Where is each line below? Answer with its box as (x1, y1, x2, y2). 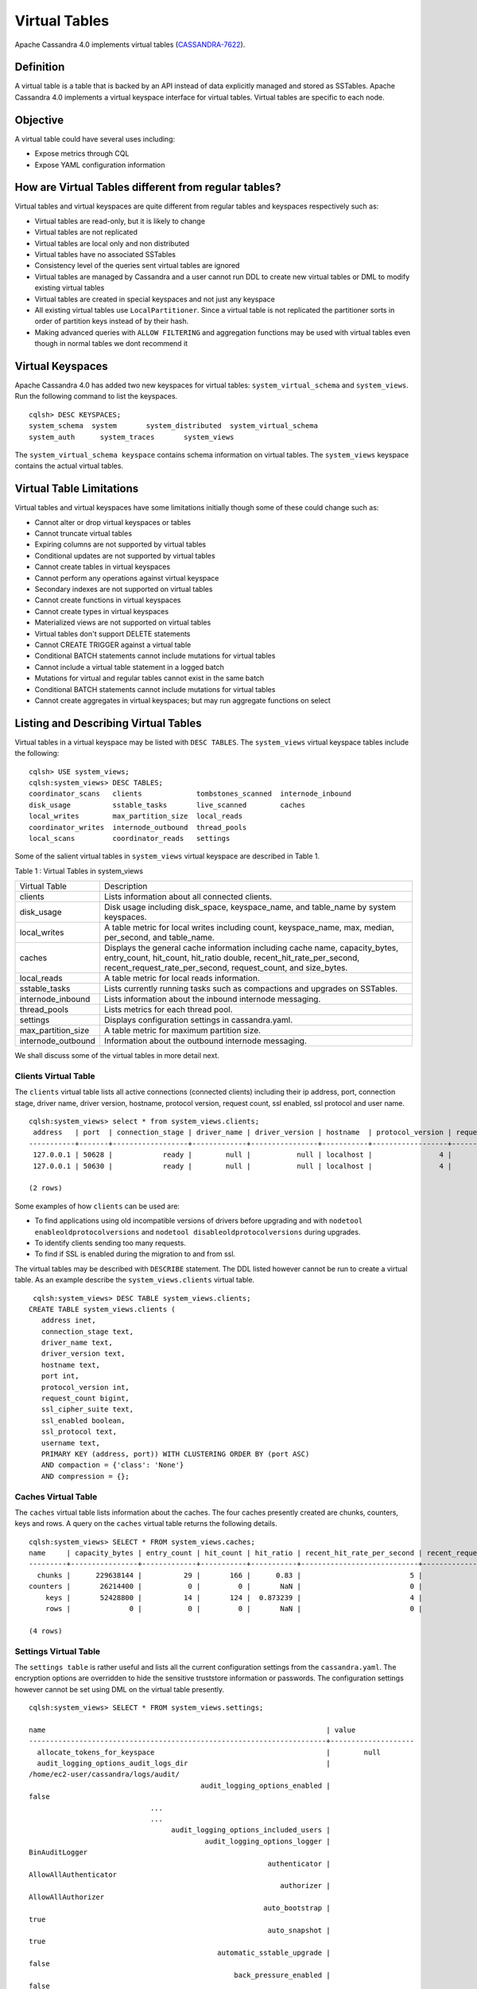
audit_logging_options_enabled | (200, 1781, 331, 1790)
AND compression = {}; (41, 1472, 130, 1481)
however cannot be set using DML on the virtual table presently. (14, 1684, 224, 1694)
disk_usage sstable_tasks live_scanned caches (29, 800, 306, 809)
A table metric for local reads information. (104, 973, 260, 984)
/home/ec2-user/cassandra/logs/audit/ (29, 1770, 180, 1779)
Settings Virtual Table (14, 1645, 101, 1656)
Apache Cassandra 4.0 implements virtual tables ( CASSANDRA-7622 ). (14, 40, 246, 49)
